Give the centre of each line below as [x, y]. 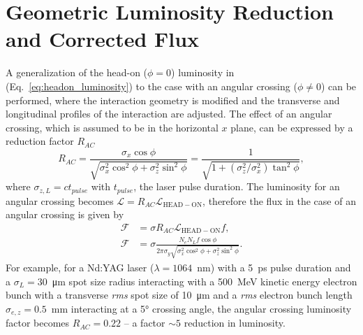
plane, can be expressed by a [292, 127]
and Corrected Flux [103, 39]
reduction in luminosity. [235, 323]
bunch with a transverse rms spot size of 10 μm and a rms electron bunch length [179, 295]
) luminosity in [203, 72]
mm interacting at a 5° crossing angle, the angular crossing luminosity [201, 308]
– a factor [145, 323]
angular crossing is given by [65, 214]
